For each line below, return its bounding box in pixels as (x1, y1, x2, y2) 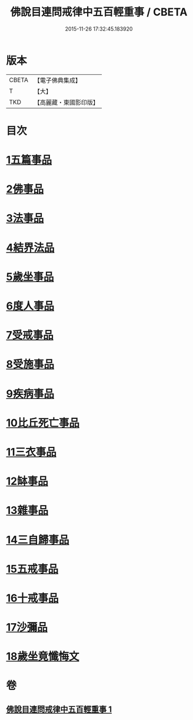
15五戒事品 (6, 562, 59, 575)
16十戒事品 (6, 591, 59, 605)
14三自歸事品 (6, 533, 69, 546)
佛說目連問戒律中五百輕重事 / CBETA (10, 5, 188, 19)
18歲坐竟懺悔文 (6, 650, 79, 663)
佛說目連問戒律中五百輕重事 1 (6, 704, 112, 714)
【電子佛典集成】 (34, 76, 81, 84)
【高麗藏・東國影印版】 (34, 98, 99, 106)
